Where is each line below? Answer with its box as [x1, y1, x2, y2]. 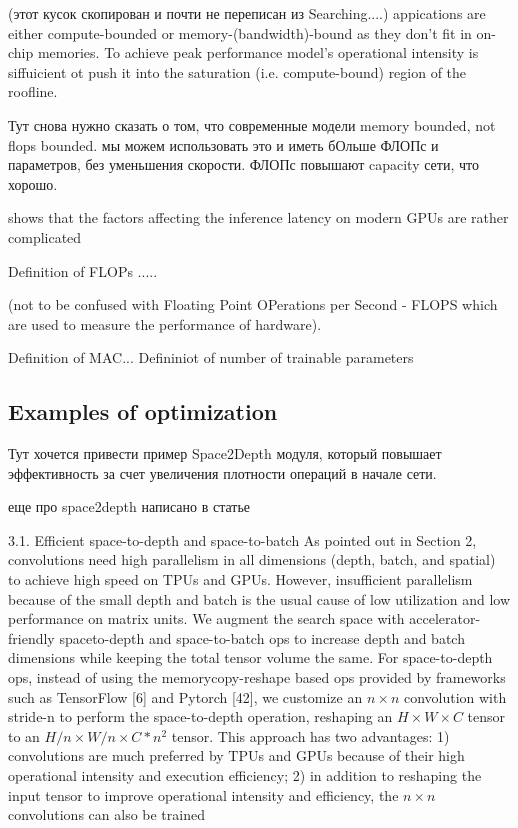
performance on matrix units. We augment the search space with [8, 608, 405, 629]
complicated [8, 226, 82, 247]
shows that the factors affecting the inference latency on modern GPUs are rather [8, 207, 509, 228]
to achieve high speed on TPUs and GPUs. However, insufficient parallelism [8, 569, 473, 590]
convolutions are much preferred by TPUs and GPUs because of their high [8, 745, 465, 766]
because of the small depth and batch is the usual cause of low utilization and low [8, 588, 511, 609]
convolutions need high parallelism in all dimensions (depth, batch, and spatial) [8, 549, 496, 570]
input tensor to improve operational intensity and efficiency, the [8, 784, 399, 805]
